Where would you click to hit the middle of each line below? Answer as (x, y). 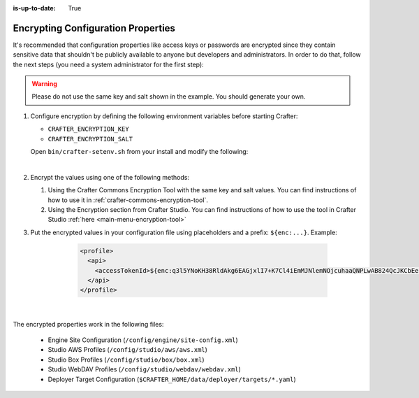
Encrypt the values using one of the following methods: (110, 177)
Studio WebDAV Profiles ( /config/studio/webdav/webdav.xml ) (144, 369)
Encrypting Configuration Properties (94, 28)
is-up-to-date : (34, 8)
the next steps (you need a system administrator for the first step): (108, 64)
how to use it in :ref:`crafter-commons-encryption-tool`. (128, 200)
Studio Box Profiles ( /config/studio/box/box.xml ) (126, 360)
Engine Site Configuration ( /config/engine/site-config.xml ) (143, 340)
